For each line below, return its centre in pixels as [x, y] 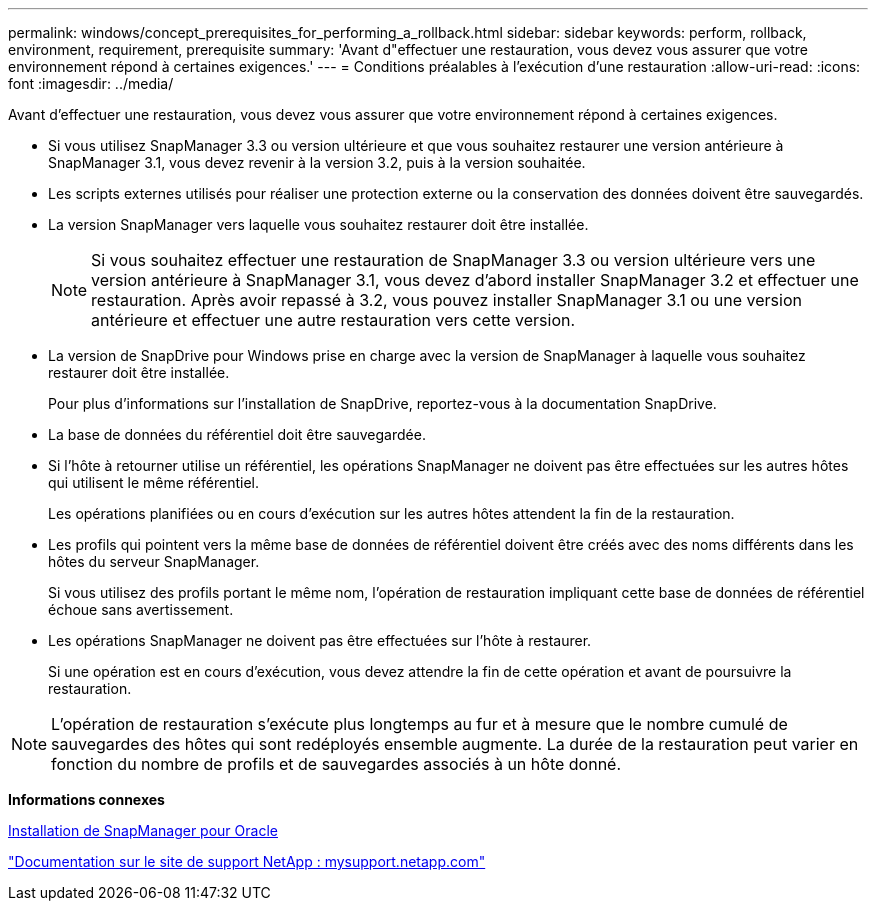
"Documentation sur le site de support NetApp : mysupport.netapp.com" [247, 861]
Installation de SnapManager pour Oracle [143, 830]
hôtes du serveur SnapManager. [154, 561]
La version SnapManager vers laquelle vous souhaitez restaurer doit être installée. [318, 224]
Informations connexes [86, 799]
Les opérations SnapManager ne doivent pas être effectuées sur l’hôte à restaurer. [320, 640]
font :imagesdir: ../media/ [91, 83]
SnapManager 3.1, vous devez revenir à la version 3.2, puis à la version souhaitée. [317, 162]
